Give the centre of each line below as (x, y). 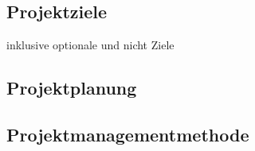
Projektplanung (72, 87)
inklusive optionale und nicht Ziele (90, 45)
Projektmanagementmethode (128, 134)
